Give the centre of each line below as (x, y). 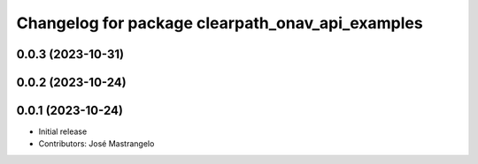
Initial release (63, 131)
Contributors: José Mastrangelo (96, 144)
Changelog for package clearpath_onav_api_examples (220, 23)
